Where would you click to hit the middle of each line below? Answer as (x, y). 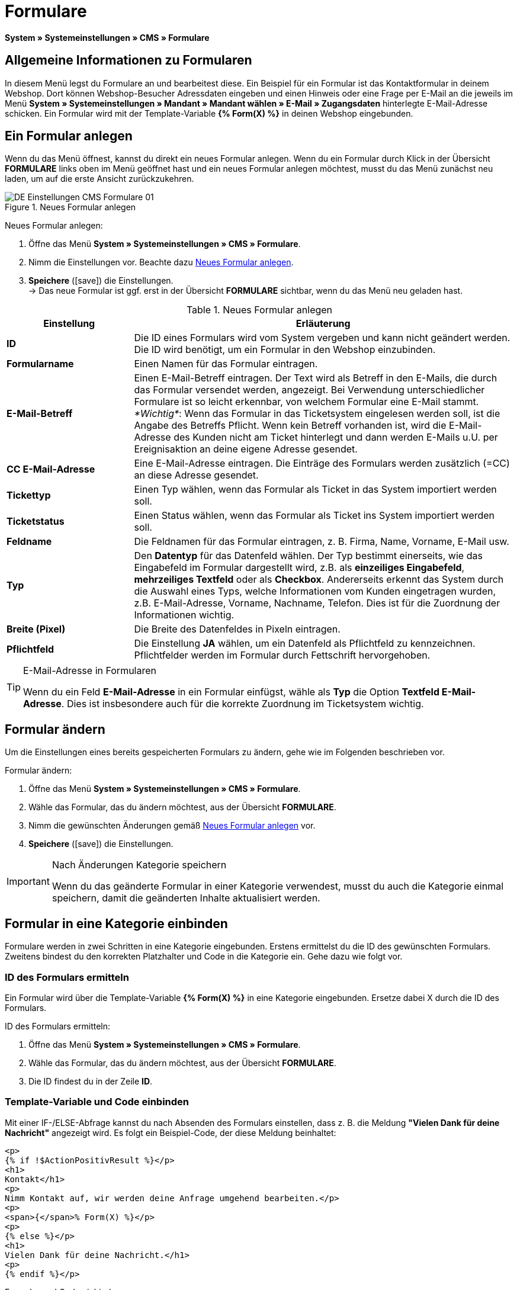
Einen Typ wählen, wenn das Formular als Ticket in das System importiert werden (315, 490)
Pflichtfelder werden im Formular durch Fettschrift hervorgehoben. (282, 655)
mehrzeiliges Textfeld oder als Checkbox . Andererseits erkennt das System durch (319, 580)
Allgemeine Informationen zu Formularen (129, 60)
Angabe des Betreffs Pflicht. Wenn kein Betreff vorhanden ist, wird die (290, 426)
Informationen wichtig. (184, 615)
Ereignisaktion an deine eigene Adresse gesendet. (246, 449)
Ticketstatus (36, 522)
